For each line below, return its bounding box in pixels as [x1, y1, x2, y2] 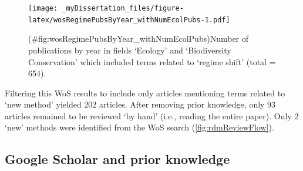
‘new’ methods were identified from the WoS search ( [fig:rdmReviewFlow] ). [5, 121, 274, 133]
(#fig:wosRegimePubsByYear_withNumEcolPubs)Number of [28, 32, 249, 45]
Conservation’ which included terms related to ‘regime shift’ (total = [28, 55, 276, 68]
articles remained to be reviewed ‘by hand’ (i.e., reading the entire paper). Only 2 [5, 109, 299, 122]
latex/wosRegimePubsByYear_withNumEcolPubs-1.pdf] [28, 15, 230, 24]
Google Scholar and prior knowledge [5, 150, 230, 168]
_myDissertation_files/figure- [62, 4, 184, 12]
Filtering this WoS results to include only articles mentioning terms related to [5, 86, 285, 99]
